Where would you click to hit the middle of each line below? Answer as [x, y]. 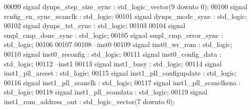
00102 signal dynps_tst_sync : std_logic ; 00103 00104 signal [95, 25]
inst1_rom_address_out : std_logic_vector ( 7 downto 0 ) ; [89, 101]
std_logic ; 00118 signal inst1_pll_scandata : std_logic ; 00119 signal [106, 92]
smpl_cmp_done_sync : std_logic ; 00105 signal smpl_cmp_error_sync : [114, 35]
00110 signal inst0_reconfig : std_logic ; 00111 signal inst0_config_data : [113, 54]
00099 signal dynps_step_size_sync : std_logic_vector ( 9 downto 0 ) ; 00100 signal [126, 6]
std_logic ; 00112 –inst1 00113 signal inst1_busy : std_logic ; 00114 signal [113, 63]
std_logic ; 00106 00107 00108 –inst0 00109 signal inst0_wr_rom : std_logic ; [118, 44]
